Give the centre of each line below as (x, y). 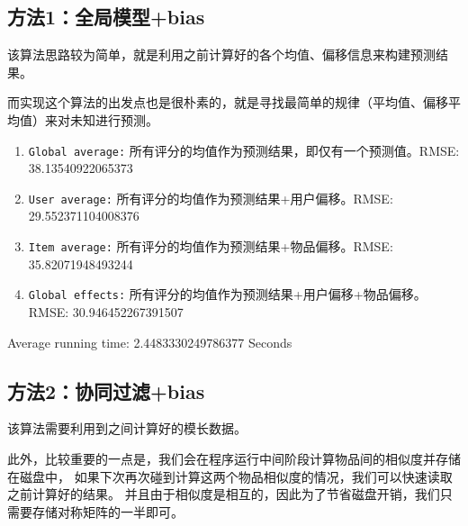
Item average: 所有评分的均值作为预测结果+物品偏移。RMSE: (211, 246)
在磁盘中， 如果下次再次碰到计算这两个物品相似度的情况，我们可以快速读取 (230, 476)
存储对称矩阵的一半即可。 (108, 511)
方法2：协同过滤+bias (106, 390)
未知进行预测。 (114, 119)
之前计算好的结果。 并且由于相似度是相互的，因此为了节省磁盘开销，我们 (224, 494)
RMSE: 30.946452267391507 (106, 311)
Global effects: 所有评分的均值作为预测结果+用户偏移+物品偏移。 (227, 294)
